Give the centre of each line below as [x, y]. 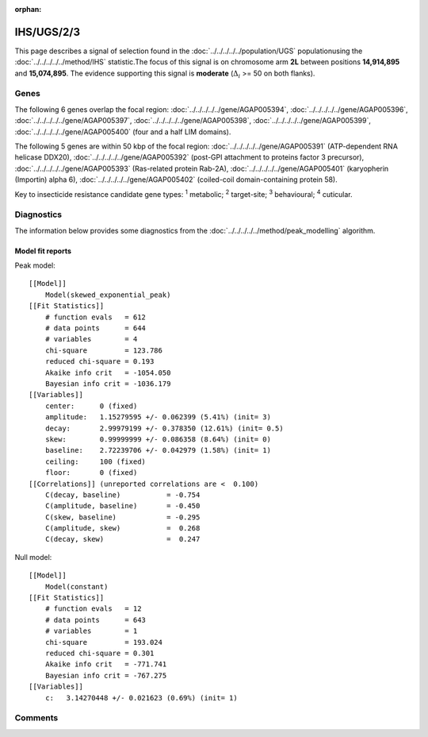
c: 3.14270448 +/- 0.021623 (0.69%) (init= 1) [141, 698]
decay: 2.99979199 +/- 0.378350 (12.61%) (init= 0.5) [164, 428]
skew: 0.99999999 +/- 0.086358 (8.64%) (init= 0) [158, 439]
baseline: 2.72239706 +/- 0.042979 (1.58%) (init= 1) [158, 450]
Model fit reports [43, 251]
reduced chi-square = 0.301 [99, 653]
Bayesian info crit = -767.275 [106, 675]
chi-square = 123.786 [103, 350]
